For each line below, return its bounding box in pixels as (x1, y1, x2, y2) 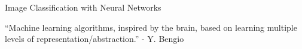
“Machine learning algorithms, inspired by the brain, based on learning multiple (5, 21, 297, 33)
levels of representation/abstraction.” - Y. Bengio (5, 32, 184, 45)
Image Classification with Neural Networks (5, 1, 161, 13)
